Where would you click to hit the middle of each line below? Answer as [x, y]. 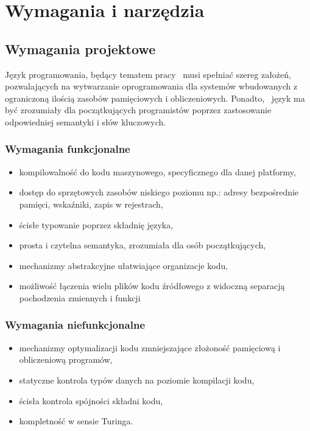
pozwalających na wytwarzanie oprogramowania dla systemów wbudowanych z [151, 86]
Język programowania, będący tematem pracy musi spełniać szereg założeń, [148, 74]
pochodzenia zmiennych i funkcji [80, 297]
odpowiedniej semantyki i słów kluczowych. [86, 121]
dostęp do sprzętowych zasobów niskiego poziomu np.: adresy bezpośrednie [159, 192]
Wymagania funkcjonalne [68, 149]
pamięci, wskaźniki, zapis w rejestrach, [91, 204]
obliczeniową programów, [66, 359]
